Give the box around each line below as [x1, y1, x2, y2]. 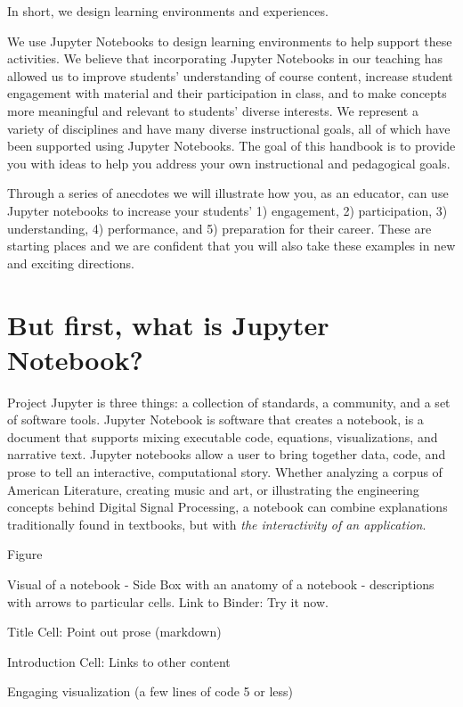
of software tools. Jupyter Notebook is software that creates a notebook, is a [7, 410, 424, 429]
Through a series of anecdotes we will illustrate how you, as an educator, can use [7, 184, 449, 202]
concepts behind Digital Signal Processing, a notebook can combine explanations [7, 497, 448, 516]
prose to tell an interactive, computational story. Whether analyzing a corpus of [7, 463, 443, 481]
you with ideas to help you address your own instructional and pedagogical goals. [7, 153, 451, 172]
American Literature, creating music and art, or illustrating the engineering [7, 480, 419, 498]
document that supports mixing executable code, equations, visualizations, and [7, 427, 438, 446]
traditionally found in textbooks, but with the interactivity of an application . [7, 514, 426, 533]
